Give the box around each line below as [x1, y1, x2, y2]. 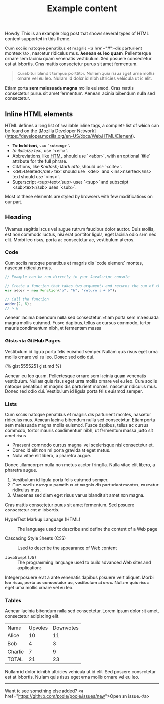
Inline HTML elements [5, 110, 73, 118]
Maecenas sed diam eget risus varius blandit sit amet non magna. [12, 492, 144, 498]
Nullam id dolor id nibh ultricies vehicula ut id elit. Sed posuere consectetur [5, 669, 156, 675]
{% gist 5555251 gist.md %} [5, 363, 61, 369]
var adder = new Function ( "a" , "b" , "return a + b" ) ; [5, 288, 117, 293]
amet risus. [5, 432, 28, 438]
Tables [5, 597, 21, 604]
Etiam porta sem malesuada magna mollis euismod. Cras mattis [5, 85, 134, 91]
